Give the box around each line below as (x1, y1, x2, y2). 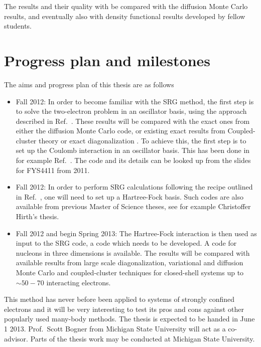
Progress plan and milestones (4, 50, 211, 70)
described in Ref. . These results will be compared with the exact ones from (16, 115, 250, 126)
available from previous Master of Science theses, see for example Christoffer (16, 201, 251, 212)
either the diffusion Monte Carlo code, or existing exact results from (16, 125, 225, 136)
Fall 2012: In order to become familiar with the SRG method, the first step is (16, 96, 254, 106)
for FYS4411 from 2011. (16, 164, 90, 175)
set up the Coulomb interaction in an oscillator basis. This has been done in (16, 145, 250, 155)
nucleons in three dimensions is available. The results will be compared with (16, 247, 250, 258)
